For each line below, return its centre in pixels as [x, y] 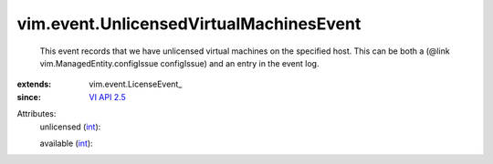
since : [29, 97]
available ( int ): [66, 143]
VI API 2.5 [108, 97]
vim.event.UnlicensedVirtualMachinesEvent [189, 24]
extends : [34, 84]
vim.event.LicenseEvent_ [136, 84]
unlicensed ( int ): [70, 127]
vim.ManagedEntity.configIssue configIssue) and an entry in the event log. [179, 63]
